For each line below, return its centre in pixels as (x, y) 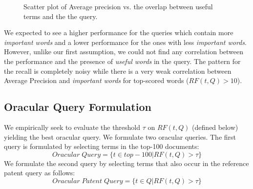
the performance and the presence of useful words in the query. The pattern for (122, 61)
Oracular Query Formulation (78, 107)
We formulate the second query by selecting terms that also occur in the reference (126, 163)
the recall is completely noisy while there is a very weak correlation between (118, 71)
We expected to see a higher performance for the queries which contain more (119, 32)
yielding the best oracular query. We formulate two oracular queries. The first (120, 136)
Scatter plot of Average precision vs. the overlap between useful (118, 6)
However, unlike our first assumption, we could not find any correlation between (124, 52)
